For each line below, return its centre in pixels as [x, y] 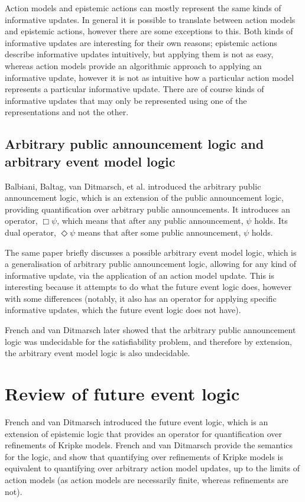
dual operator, [30, 232]
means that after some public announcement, [159, 232]
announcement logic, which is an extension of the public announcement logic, [144, 198]
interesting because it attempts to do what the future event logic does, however [148, 287]
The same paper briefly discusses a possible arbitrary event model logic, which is [151, 252]
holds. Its [271, 221]
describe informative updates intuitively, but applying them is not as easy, [139, 54]
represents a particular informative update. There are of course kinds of [134, 89]
